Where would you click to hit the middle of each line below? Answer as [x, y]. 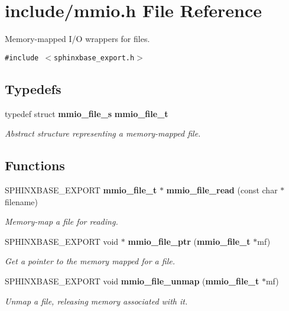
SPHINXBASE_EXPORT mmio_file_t [81, 189]
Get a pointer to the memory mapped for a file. [90, 261]
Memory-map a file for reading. [61, 221]
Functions [35, 165]
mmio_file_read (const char [222, 189]
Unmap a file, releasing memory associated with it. [96, 301]
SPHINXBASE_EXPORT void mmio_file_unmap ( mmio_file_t [132, 281]
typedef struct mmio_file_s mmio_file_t [87, 113]
